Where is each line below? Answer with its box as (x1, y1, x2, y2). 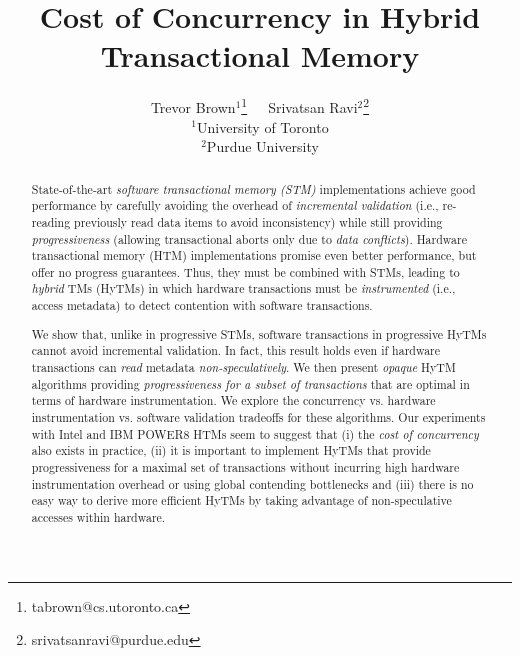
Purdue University (206, 136, 319, 157)
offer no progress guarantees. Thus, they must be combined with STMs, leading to (31, 263, 460, 280)
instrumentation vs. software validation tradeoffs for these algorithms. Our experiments (31, 408, 486, 425)
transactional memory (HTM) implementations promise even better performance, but (31, 247, 477, 264)
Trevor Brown (150, 96, 236, 117)
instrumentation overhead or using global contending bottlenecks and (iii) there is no (31, 475, 474, 492)
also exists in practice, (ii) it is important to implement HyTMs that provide (31, 442, 431, 459)
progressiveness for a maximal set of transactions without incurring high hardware (31, 458, 460, 475)
